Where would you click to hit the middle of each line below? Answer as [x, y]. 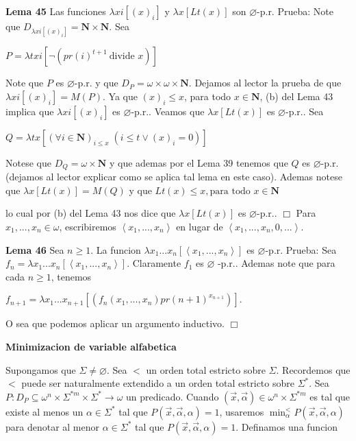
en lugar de [200, 227]
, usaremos [242, 411]
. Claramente [154, 263]
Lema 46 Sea [35, 249]
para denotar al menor [53, 426]
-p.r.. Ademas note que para [276, 263]
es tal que [330, 396]
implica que [30, 111]
